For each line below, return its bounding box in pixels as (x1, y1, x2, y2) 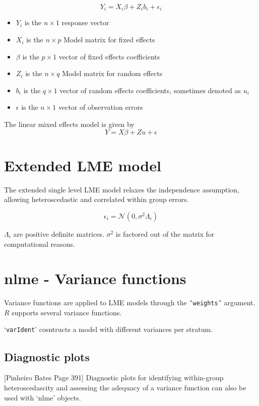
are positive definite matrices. (13, 228, 104, 239)
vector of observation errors (58, 102, 143, 112)
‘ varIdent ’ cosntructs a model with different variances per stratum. (4, 324, 213, 334)
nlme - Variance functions (4, 268, 186, 289)
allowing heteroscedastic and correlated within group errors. (4, 194, 189, 205)
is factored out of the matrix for (115, 228, 215, 239)
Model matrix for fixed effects (63, 34, 155, 45)
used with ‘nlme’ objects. (4, 392, 81, 402)
